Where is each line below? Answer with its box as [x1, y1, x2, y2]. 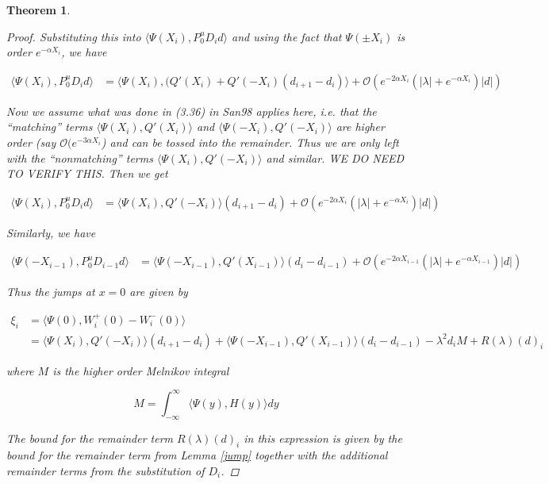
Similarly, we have [6, 224, 96, 240]
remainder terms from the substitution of [6, 462, 205, 478]
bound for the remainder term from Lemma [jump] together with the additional [6, 447, 388, 463]
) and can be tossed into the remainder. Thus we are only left [101, 134, 399, 150]
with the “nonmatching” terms [6, 149, 153, 166]
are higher [336, 118, 385, 135]
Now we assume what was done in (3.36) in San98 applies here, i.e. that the [6, 102, 377, 119]
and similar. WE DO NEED [266, 149, 405, 166]
